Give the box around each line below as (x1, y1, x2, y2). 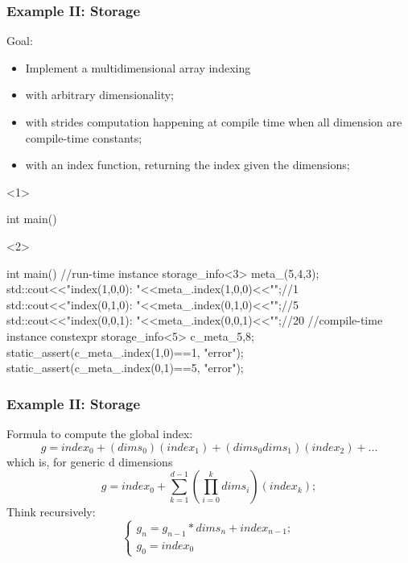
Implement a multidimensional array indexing (25, 59, 251, 76)
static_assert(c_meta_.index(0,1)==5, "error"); (6, 359, 244, 376)
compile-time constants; (25, 129, 142, 146)
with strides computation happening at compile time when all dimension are (25, 114, 402, 130)
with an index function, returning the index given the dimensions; (25, 156, 350, 173)
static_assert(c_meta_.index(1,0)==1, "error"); (6, 343, 244, 360)
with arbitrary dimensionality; (25, 86, 174, 103)
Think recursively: (6, 503, 96, 520)
